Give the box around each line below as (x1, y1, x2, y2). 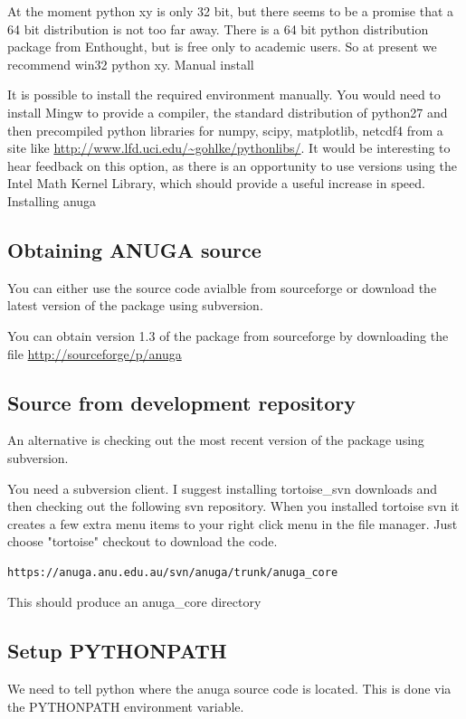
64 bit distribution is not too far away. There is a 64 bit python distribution (7, 19, 429, 38)
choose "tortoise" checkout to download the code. (7, 532, 278, 551)
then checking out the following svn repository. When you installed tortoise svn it (7, 497, 460, 516)
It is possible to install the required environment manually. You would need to (7, 85, 441, 104)
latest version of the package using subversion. (7, 296, 263, 315)
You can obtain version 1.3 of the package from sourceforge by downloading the (7, 326, 449, 345)
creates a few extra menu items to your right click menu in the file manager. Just (7, 514, 458, 533)
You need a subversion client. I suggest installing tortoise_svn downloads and (7, 478, 438, 497)
